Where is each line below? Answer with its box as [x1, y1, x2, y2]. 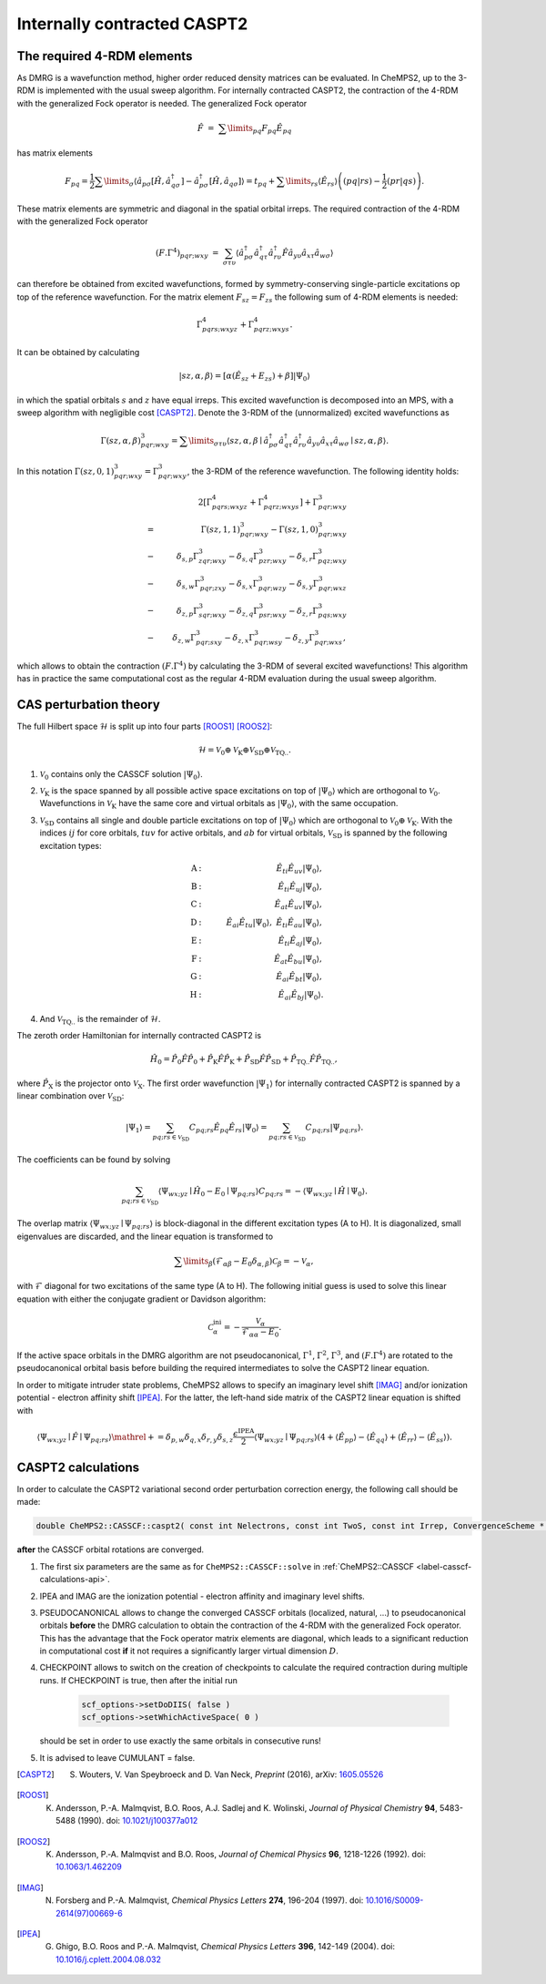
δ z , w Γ [172, 633, 197, 645]
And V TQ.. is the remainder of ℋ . [39, 1013, 161, 1027]
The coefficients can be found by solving [16, 1154, 171, 1165]
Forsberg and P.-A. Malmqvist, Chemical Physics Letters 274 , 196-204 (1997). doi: [56, 1895, 364, 1906]
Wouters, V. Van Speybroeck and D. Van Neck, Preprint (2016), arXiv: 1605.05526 [78, 1769, 384, 1780]
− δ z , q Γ [227, 606, 259, 619]
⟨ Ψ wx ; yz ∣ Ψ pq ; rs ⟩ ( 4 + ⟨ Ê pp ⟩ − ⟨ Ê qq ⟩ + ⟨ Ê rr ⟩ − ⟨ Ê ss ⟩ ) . [253, 1431, 452, 1444]
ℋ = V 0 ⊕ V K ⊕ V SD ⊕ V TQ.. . [197, 745, 291, 757]
